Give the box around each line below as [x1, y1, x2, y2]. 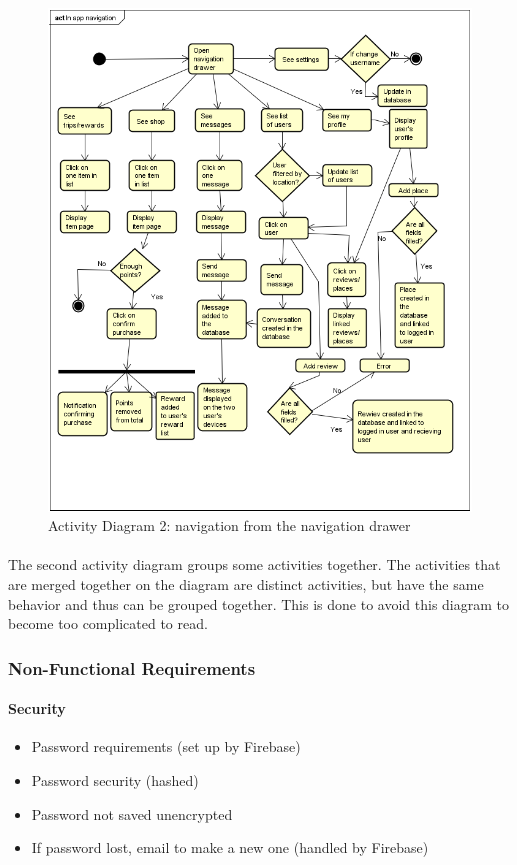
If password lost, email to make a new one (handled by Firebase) [31, 837, 429, 858]
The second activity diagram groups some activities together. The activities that [8, 554, 501, 575]
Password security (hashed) [31, 770, 199, 791]
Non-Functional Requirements [8, 655, 256, 680]
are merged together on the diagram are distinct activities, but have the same [8, 574, 484, 595]
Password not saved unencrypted [31, 803, 233, 824]
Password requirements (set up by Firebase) [31, 736, 301, 757]
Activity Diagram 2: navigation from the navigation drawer [48, 515, 411, 536]
